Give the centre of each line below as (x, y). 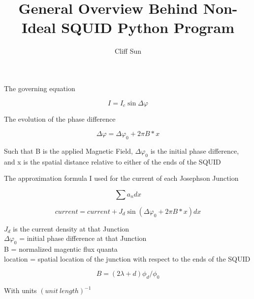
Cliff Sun (128, 51)
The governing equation (40, 88)
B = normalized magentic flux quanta (61, 249)
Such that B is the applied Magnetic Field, (68, 150)
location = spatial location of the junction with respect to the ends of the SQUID (127, 258)
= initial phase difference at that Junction (83, 238)
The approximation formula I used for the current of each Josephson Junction (121, 178)
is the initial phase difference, (195, 150)
